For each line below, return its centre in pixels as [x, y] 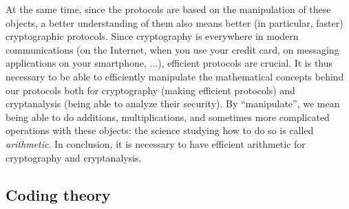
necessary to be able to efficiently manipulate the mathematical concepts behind [175, 76]
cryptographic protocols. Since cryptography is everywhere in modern [152, 36]
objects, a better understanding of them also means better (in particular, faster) [174, 22]
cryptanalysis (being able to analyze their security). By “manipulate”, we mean [173, 103]
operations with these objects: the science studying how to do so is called [160, 130]
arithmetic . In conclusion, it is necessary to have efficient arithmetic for [156, 143]
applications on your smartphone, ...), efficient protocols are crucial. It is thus [169, 63]
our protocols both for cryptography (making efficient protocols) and [150, 90]
